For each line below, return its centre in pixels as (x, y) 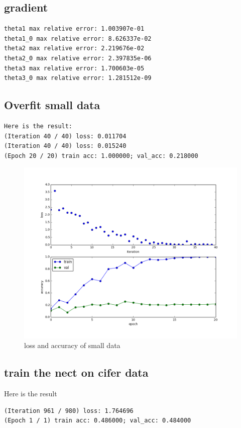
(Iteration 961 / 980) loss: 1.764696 (69, 411)
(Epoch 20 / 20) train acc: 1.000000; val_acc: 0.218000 (101, 156)
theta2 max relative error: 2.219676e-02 (74, 49)
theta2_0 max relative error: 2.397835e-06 (78, 58)
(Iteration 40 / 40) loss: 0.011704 (65, 136)
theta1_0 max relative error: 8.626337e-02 (78, 38)
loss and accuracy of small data (72, 345)
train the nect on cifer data (76, 372)
